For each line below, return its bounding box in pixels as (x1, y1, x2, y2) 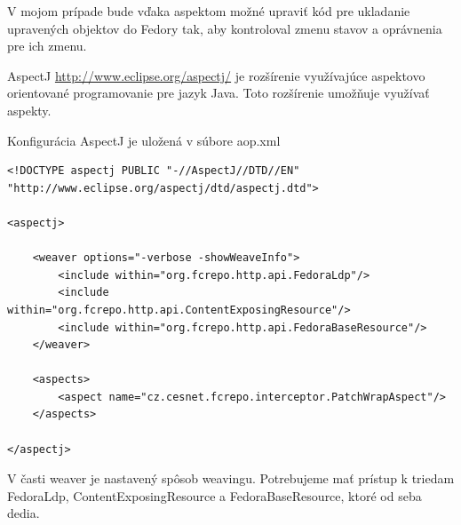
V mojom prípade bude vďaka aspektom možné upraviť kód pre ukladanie (7, 2, 410, 20)
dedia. (7, 504, 40, 522)
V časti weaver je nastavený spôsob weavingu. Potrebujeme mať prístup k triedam (7, 469, 455, 488)
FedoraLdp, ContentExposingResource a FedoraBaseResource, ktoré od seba (7, 486, 422, 505)
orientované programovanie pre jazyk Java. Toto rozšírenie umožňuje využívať (7, 84, 430, 102)
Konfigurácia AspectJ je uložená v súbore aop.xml (7, 131, 281, 149)
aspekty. (7, 100, 52, 119)
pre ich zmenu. (7, 36, 87, 55)
